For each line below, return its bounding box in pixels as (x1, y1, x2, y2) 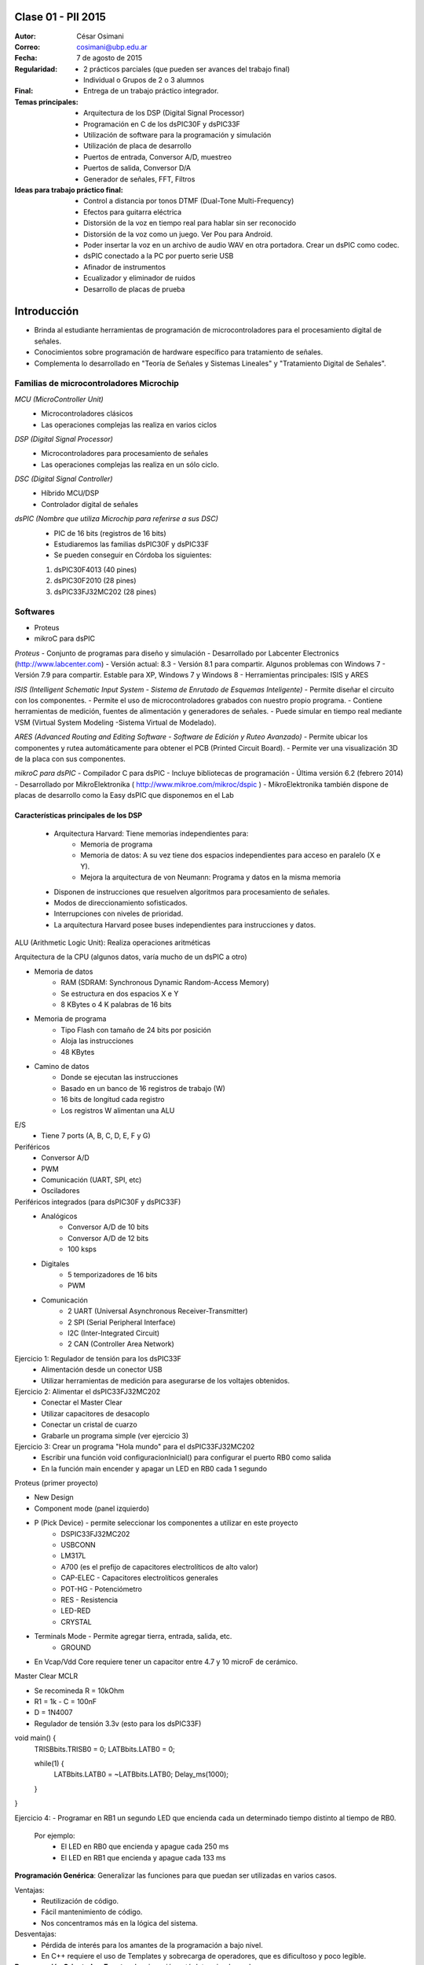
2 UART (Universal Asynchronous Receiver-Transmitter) (68, 1306, 248, 1316)
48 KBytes (60, 1047, 95, 1056)
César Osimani (76, 31, 125, 41)
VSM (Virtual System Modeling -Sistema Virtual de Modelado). (14, 718, 217, 727)
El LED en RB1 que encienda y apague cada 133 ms (60, 1853, 227, 1862)
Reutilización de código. (41, 1896, 119, 1905)
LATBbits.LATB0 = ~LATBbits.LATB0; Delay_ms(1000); (53, 1769, 229, 1780)
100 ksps (68, 1244, 97, 1254)
